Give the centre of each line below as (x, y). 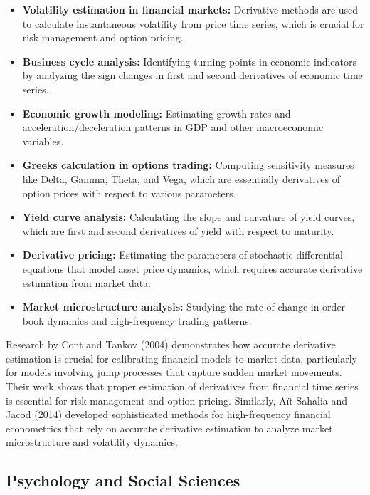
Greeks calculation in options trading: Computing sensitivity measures (188, 165)
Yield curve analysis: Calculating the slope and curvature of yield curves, (189, 217)
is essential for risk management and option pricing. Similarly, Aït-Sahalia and (177, 400)
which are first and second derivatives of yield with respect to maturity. (178, 230)
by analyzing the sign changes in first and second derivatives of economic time (192, 75)
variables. (43, 141)
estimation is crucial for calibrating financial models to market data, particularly (182, 358)
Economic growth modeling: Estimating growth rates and (157, 113)
